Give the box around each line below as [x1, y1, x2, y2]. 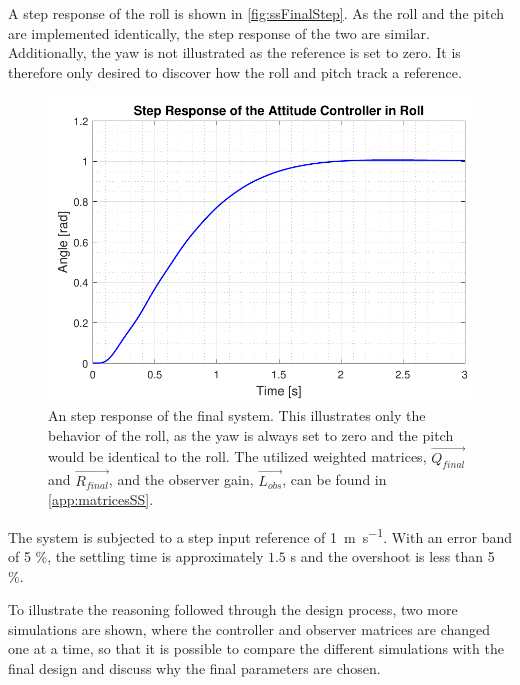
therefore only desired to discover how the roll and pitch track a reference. [8, 61, 462, 82]
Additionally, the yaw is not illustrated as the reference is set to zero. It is [8, 42, 461, 63]
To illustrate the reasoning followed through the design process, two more [8, 599, 458, 620]
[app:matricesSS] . [48, 489, 154, 510]
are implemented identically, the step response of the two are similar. [8, 22, 430, 43]
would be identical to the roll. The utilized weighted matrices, [48, 446, 427, 467]
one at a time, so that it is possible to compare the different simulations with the [8, 638, 504, 659]
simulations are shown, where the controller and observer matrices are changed [8, 618, 491, 639]
